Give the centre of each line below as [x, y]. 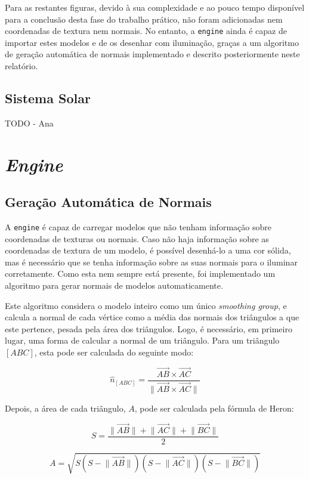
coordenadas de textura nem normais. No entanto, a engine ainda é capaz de [146, 31]
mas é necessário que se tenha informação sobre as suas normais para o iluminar [151, 262]
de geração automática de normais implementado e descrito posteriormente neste [152, 54]
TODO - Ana [29, 123]
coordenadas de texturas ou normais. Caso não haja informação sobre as [137, 238]
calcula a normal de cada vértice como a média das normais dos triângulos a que [152, 317]
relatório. [21, 66]
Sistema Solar [48, 98]
